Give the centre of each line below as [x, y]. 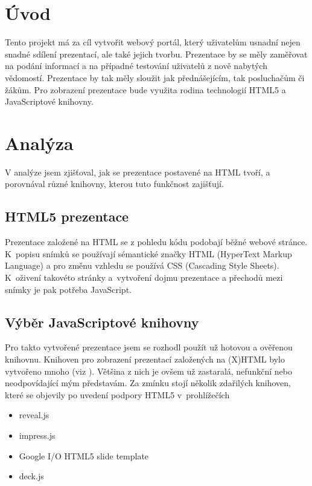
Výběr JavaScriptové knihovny [102, 322]
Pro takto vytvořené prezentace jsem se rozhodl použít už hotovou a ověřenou [149, 347]
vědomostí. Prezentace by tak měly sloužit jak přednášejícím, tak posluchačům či [155, 77]
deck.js [31, 476]
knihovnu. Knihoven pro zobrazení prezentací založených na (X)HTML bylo [145, 359]
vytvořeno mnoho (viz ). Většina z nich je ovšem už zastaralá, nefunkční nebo [148, 371]
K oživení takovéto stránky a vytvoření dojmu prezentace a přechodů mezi [144, 277]
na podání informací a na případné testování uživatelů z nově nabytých [136, 66]
